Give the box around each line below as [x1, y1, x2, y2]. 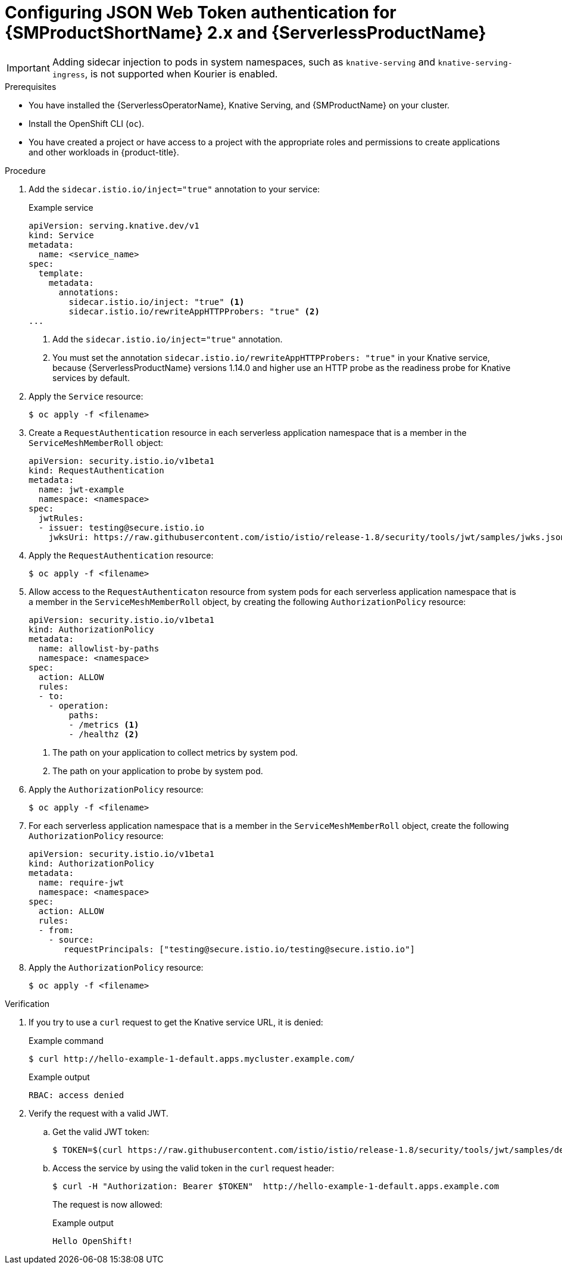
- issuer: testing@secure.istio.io [38, 522, 205, 532]
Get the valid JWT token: [52, 1126, 149, 1137]
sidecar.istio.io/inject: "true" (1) [68, 297, 245, 307]
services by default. [52, 372, 130, 383]
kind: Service [29, 230, 94, 240]
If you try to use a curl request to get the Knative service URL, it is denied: [29, 1017, 323, 1027]
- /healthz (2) [68, 729, 139, 739]
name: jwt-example [38, 484, 124, 494]
